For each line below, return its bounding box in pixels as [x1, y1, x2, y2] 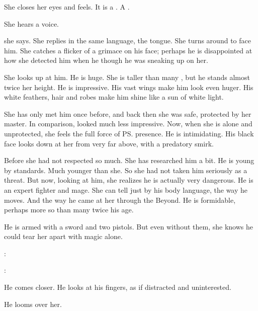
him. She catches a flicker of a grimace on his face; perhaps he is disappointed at [4, 45, 252, 55]
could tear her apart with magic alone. [4, 231, 123, 242]
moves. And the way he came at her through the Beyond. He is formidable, [4, 194, 236, 205]
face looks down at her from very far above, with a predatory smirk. [4, 138, 214, 148]
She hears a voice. [4, 18, 59, 29]
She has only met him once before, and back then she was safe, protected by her [4, 108, 251, 119]
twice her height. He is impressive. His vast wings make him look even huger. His [4, 82, 253, 92]
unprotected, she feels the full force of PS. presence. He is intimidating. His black [4, 128, 254, 138]
